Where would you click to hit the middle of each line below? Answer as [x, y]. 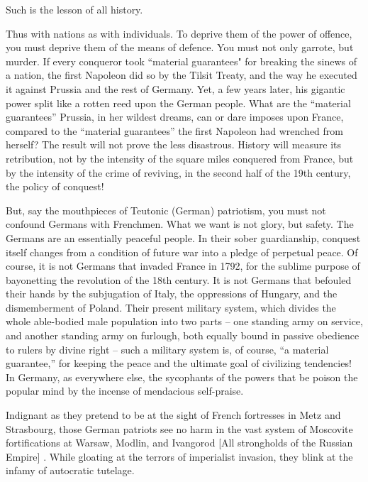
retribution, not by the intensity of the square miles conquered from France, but [180, 158]
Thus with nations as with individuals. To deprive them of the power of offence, [179, 33]
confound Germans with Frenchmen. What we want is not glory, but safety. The [180, 224]
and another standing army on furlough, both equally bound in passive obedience [183, 335]
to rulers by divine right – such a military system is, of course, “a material [167, 349]
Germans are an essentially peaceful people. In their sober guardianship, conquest [183, 237]
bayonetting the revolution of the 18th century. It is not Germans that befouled [179, 279]
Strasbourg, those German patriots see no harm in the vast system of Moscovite [179, 428]
